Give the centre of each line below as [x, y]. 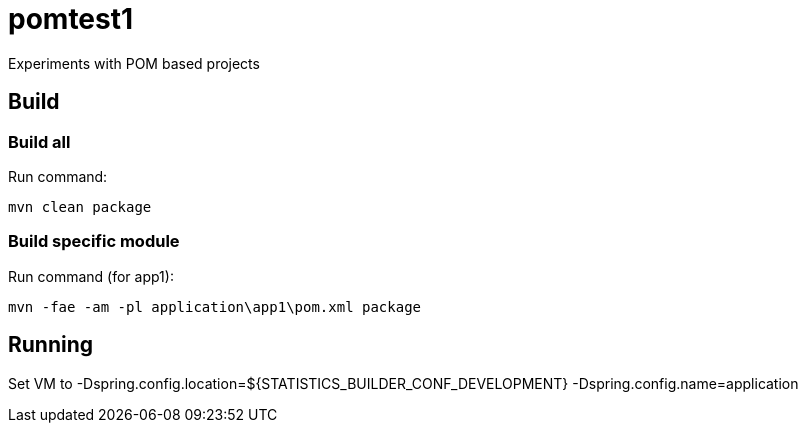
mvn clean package [80, 206]
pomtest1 [71, 19]
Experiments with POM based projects [134, 63]
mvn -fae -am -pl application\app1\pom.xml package [215, 306]
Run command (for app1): [91, 276]
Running [51, 345]
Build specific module [94, 241]
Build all [39, 141]
